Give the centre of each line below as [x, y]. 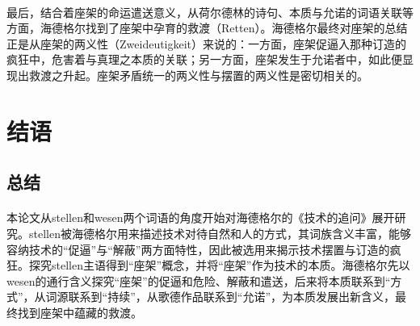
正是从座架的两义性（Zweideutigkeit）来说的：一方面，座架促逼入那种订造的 [207, 43]
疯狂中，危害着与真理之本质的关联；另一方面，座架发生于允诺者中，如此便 [204, 59]
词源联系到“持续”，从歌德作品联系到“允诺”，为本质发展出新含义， [220, 297]
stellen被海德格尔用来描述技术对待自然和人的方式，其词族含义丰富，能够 [220, 233]
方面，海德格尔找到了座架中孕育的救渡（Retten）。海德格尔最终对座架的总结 [207, 28]
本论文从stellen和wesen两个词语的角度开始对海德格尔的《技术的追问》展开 [201, 217]
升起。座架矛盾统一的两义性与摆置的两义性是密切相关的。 [215, 75]
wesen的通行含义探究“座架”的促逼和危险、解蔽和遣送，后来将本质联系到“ [199, 280]
